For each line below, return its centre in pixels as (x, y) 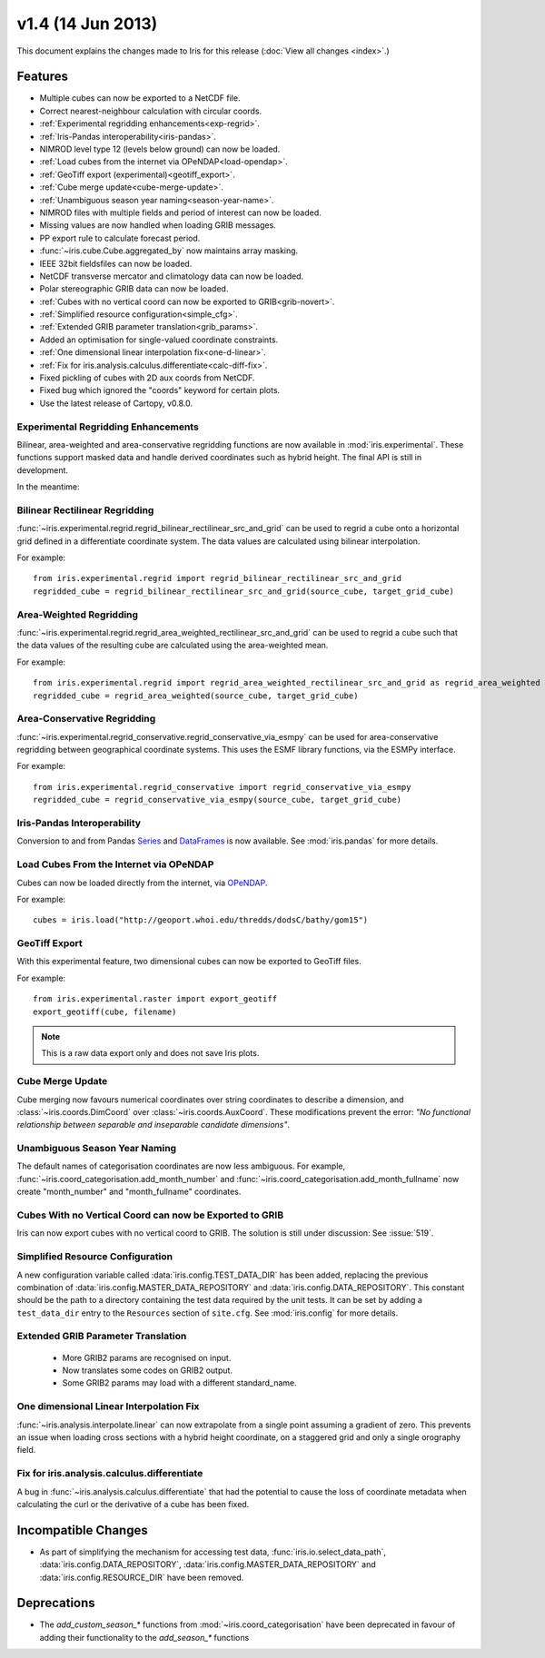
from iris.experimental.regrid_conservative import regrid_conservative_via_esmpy (222, 787)
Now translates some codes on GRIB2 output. (148, 1370)
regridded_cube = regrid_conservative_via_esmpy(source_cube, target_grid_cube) (218, 800)
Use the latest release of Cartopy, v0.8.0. (116, 403)
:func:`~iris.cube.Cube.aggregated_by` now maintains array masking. (169, 251)
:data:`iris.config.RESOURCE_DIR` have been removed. (142, 1577)
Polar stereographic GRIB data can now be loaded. (134, 289)
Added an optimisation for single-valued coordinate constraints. (159, 340)
